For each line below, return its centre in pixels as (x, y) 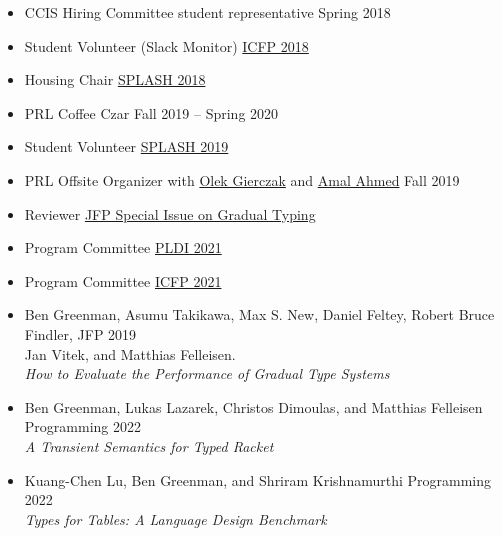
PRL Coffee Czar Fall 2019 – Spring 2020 (151, 112)
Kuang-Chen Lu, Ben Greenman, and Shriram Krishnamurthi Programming (258, 479)
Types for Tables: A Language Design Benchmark (175, 518)
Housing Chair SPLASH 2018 (115, 79)
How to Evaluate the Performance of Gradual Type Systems (207, 373)
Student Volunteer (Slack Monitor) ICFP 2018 (166, 45)
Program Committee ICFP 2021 (123, 280)
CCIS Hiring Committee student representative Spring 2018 (207, 12)
